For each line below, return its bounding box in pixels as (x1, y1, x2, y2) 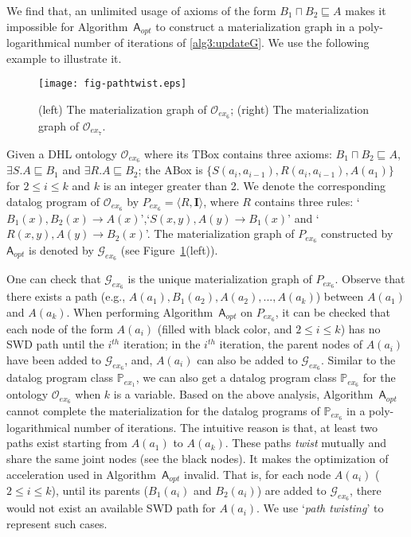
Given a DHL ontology (6, 145, 117, 161)
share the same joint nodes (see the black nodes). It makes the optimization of (6, 449, 389, 466)
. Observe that (335, 270, 405, 287)
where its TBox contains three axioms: (144, 145, 332, 161)
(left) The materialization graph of (38, 100, 207, 117)
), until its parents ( (51, 482, 148, 499)
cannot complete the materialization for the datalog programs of (6, 402, 320, 418)
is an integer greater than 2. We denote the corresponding (103, 177, 386, 194)
